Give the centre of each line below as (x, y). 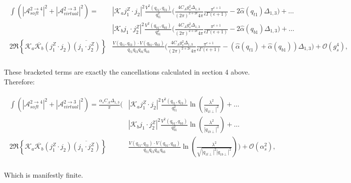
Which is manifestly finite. (44, 175)
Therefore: (19, 81)
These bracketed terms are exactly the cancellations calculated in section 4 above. (127, 71)
